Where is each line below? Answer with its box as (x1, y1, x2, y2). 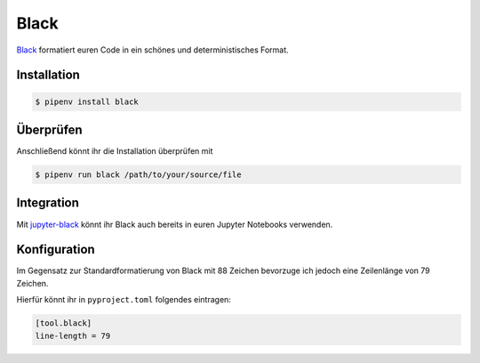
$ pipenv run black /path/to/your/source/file (35, 170, 242, 180)
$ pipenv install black (35, 96, 140, 107)
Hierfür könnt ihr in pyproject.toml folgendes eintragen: (16, 294, 231, 305)
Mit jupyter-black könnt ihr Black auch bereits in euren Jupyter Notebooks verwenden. (16, 219, 333, 230)
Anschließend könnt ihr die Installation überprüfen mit (16, 146, 213, 157)
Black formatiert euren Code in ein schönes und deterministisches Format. (16, 44, 289, 55)
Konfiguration (16, 242, 95, 257)
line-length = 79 (35, 330, 111, 341)
